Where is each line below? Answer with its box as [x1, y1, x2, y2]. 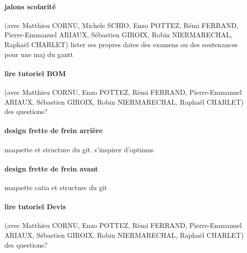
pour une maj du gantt [4, 49, 74, 59]
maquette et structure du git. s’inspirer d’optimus [4, 144, 154, 154]
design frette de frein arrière [4, 125, 103, 136]
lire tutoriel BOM [4, 68, 66, 78]
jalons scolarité [4, 1, 56, 11]
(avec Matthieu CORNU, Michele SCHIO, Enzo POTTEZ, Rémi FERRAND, [4, 20, 239, 30]
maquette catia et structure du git [4, 182, 107, 192]
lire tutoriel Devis [4, 201, 66, 212]
